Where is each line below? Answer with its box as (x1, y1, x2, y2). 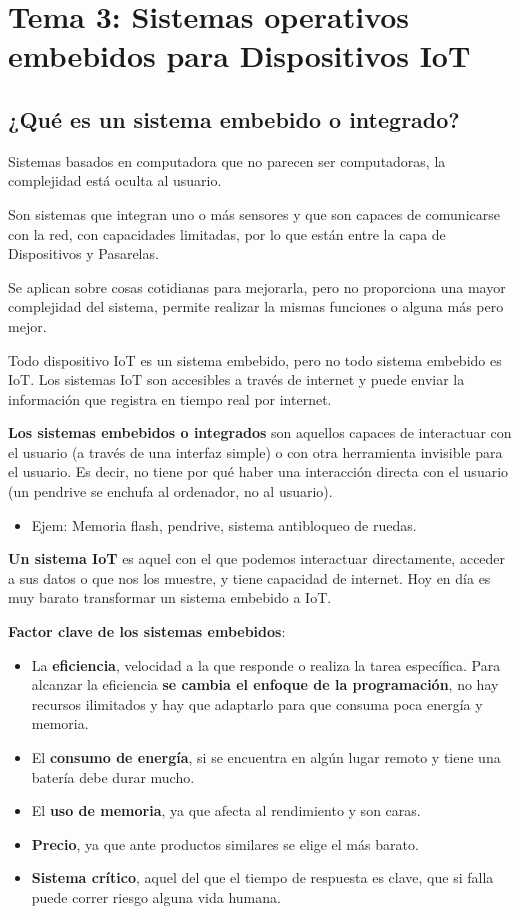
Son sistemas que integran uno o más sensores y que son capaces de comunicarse (8, 203, 500, 224)
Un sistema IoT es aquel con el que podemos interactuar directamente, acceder (8, 548, 506, 569)
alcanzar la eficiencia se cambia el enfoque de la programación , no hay (31, 674, 499, 695)
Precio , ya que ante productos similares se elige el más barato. (31, 833, 419, 854)
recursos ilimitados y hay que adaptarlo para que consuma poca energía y (31, 693, 483, 714)
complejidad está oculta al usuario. (8, 170, 222, 191)
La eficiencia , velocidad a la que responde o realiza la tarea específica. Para (31, 654, 501, 675)
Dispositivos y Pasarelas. (8, 243, 159, 264)
